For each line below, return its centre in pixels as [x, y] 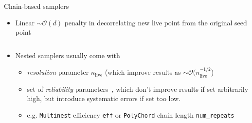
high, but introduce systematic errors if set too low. [104, 98]
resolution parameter [58, 72]
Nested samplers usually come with [68, 55]
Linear [25, 22]
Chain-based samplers [36, 6]
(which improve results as [143, 72]
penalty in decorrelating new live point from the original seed [156, 22]
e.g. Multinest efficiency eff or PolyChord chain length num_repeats [131, 114]
